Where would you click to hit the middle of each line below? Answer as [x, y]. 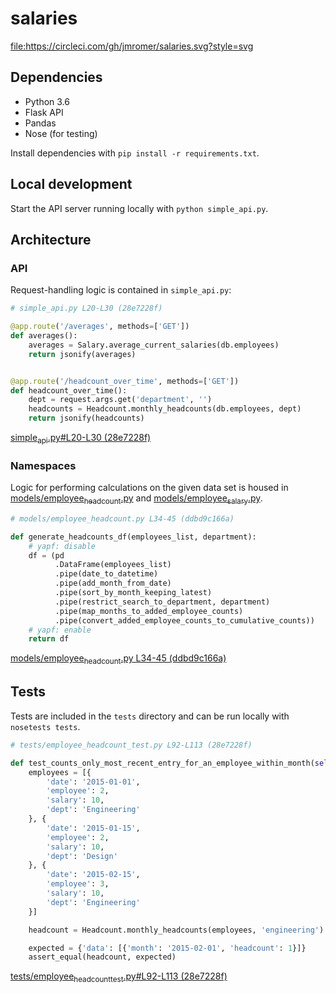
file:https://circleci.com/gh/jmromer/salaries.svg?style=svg [132, 46]
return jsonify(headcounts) [86, 418]
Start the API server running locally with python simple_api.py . [139, 208]
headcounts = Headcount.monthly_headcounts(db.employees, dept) [165, 409]
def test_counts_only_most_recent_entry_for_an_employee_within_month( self [171, 763]
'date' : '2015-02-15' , [93, 875]
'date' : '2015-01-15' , [93, 828]
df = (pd [46, 555]
